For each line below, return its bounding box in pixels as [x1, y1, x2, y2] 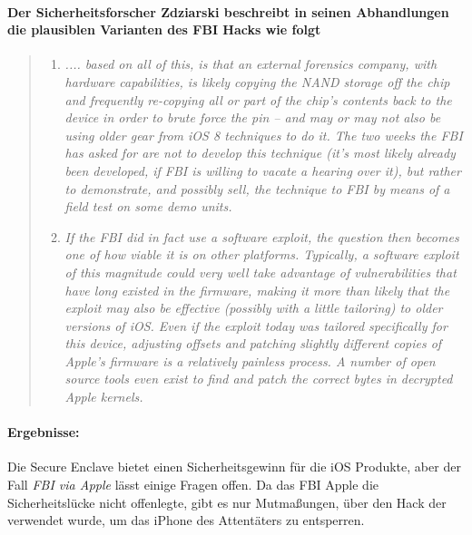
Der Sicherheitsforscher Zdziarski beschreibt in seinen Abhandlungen [7, 2, 449, 21]
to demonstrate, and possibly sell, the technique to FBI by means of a [64, 179, 450, 198]
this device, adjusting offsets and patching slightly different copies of [64, 334, 442, 353]
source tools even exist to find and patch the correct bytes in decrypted [64, 369, 453, 388]
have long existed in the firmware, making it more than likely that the [64, 280, 450, 299]
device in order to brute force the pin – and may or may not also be [64, 108, 441, 127]
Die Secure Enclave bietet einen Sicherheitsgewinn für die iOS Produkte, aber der [7, 457, 461, 476]
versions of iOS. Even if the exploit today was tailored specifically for [64, 316, 447, 335]
